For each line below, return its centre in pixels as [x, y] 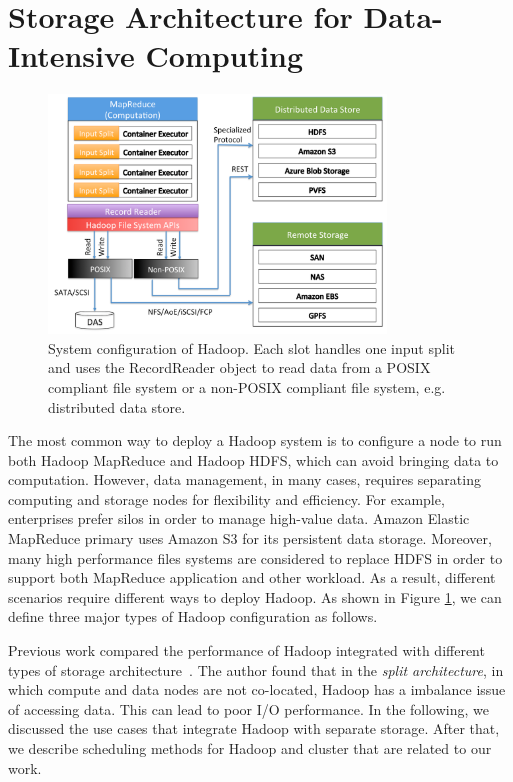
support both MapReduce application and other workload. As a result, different [252, 577]
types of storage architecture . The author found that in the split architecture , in [256, 669]
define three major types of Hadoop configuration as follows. [193, 616]
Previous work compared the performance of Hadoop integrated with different [246, 650]
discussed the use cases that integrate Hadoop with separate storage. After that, [254, 728]
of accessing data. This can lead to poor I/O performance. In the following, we [248, 708]
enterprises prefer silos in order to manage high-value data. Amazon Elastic [239, 518]
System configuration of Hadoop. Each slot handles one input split [251, 347]
